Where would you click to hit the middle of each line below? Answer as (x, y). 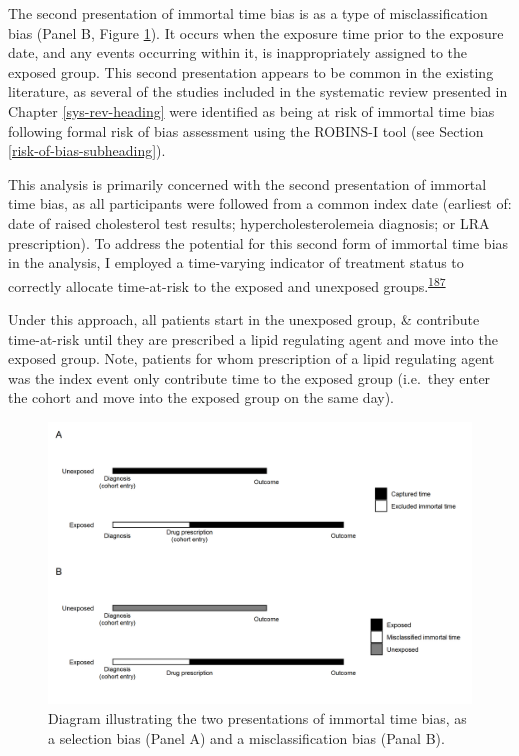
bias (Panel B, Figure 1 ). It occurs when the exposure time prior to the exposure (256, 32)
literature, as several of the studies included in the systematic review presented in (258, 91)
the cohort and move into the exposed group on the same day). (201, 397)
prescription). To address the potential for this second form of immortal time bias (258, 242)
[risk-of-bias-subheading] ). (87, 150)
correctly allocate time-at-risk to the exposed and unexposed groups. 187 (227, 284)
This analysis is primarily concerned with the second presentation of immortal (247, 183)
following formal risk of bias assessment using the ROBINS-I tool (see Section (246, 130)
